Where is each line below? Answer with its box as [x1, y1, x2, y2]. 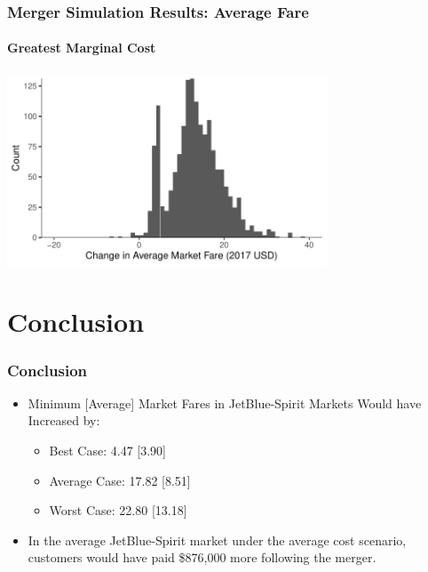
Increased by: [28, 411, 100, 430]
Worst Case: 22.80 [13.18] [49, 501, 187, 520]
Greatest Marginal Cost [7, 38, 156, 57]
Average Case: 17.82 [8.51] [49, 471, 191, 489]
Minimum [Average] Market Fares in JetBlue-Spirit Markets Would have [28, 393, 422, 412]
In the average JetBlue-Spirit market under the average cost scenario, [28, 530, 407, 549]
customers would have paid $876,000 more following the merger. [28, 548, 376, 567]
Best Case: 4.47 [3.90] [49, 441, 166, 460]
